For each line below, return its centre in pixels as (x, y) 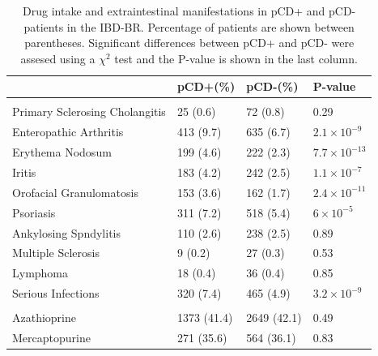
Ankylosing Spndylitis (66, 232)
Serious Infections (56, 293)
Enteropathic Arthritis (68, 132)
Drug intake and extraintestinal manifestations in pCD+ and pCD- (189, 11)
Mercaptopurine (51, 337)
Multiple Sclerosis (56, 253)
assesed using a (58, 58)
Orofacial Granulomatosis (75, 192)
